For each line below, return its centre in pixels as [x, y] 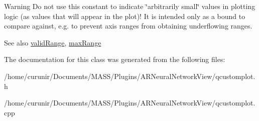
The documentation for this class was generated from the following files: [115, 59]
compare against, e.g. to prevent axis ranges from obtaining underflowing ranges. [128, 26]
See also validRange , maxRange [53, 42]
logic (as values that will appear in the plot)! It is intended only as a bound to [125, 16]
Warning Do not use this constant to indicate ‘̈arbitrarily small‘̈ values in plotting [130, 6]
